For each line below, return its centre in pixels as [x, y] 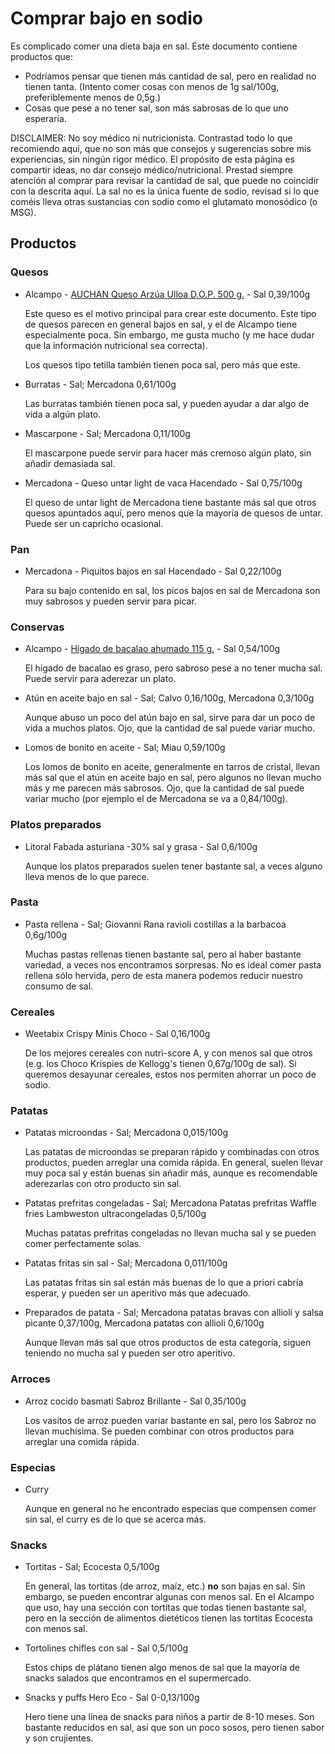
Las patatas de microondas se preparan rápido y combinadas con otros [172, 1152]
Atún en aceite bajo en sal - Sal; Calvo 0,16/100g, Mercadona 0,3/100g [169, 698]
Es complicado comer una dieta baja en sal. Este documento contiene [154, 46]
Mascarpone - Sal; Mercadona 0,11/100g [107, 433]
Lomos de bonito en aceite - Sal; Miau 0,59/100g [125, 748]
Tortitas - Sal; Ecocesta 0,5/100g [92, 1567]
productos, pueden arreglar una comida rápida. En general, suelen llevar [174, 1163]
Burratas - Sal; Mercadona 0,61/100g [100, 384]
